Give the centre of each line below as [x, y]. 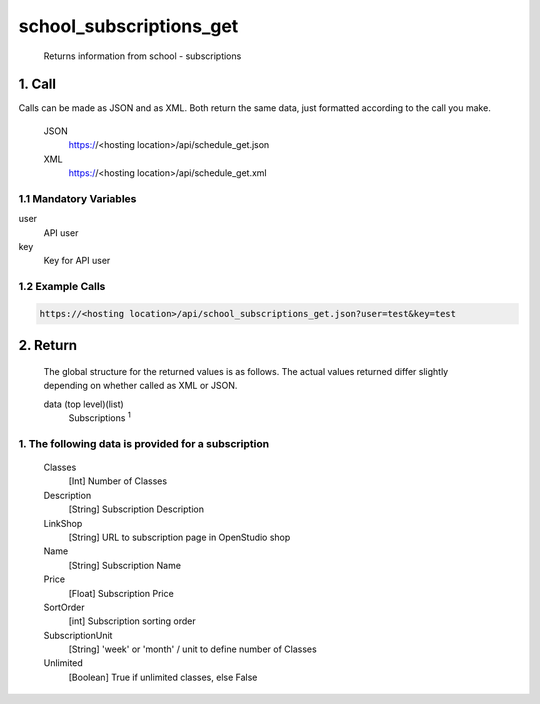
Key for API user [77, 261]
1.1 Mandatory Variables [77, 198]
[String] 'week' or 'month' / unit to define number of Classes [192, 649]
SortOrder [64, 607]
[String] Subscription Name [125, 565]
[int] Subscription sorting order [132, 621]
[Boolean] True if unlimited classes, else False [163, 677]
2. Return [48, 345]
